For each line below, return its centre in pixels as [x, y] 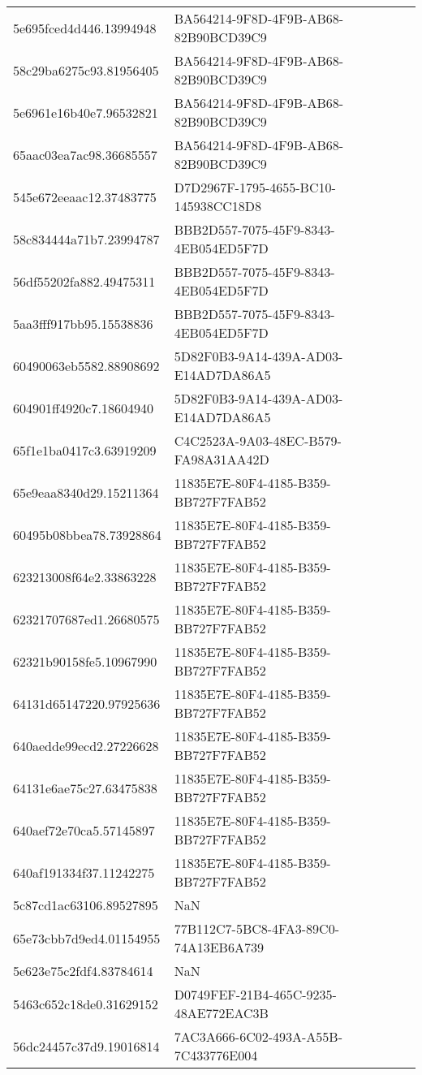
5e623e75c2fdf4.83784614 [83, 971]
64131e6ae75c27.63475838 [85, 788]
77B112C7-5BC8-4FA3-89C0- [256, 928]
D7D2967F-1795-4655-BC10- [255, 187]
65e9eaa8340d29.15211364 [86, 492]
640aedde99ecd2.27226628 [86, 745]
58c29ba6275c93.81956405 [86, 70]
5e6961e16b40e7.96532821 [86, 112]
